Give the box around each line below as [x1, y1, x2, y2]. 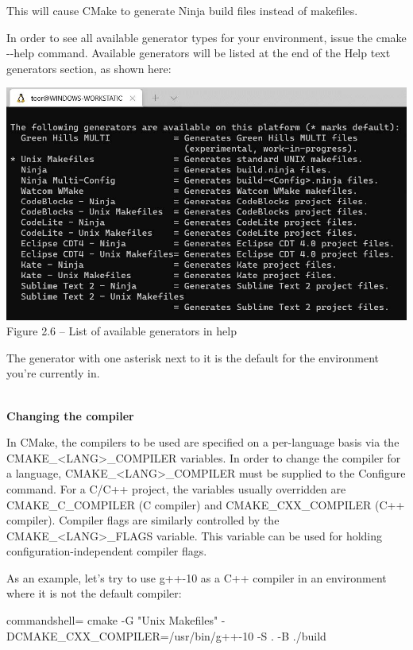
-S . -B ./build [257, 627, 326, 644]
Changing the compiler [6, 407, 134, 424]
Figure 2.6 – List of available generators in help [6, 323, 237, 339]
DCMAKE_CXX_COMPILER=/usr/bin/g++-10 [6, 627, 254, 644]
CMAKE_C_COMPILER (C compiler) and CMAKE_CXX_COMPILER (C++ [6, 496, 405, 513]
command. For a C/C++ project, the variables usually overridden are [6, 480, 346, 497]
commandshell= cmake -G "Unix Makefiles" [6, 612, 218, 629]
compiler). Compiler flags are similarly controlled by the [6, 512, 280, 528]
